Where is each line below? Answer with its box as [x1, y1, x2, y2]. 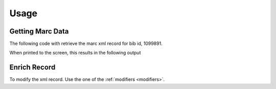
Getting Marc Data [9, 27, 69, 36]
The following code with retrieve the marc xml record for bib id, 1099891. [9, 41, 163, 47]
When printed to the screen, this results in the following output [9, 50, 141, 56]
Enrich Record [9, 63, 56, 72]
